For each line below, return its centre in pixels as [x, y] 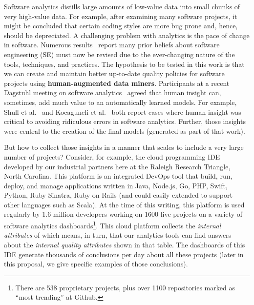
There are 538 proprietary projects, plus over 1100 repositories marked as [125, 287]
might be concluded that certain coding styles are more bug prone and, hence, [121, 26]
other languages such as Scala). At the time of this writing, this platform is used [124, 204]
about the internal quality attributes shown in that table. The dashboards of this [125, 244]
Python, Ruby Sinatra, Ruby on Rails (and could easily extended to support [118, 195]
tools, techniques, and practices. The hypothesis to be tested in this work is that [124, 64]
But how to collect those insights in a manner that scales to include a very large [124, 147]
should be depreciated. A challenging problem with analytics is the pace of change [127, 35]
